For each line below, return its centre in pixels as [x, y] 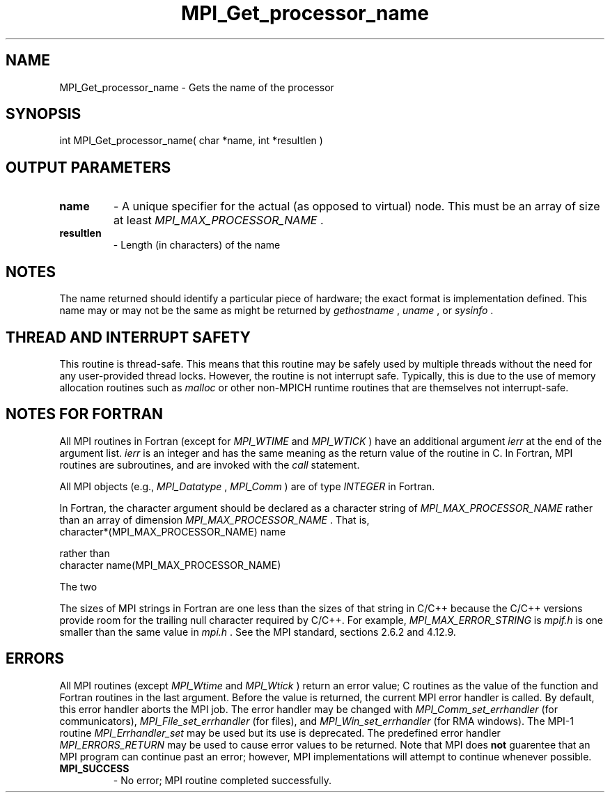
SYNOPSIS [44, 114]
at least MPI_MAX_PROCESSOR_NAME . [219, 220]
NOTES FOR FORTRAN [85, 414]
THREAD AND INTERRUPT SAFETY [128, 337]
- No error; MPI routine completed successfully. [222, 780]
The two [78, 586]
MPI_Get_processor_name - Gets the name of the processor [197, 87]
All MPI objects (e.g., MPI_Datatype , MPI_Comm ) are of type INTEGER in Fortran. [247, 486]
